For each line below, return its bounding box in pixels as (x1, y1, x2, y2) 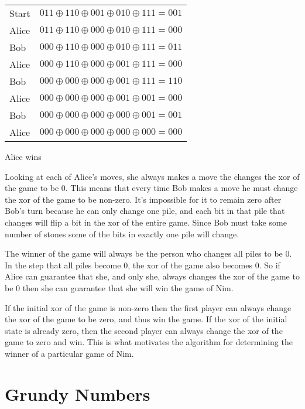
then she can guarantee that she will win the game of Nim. (22, 281, 234, 294)
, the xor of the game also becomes (128, 258, 253, 271)
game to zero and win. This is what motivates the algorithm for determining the (5, 336, 293, 348)
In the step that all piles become (5, 258, 121, 271)
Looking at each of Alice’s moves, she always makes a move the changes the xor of (5, 170, 300, 182)
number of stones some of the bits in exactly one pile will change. (5, 227, 239, 240)
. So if (259, 258, 280, 271)
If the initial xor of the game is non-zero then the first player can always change (5, 301, 292, 313)
